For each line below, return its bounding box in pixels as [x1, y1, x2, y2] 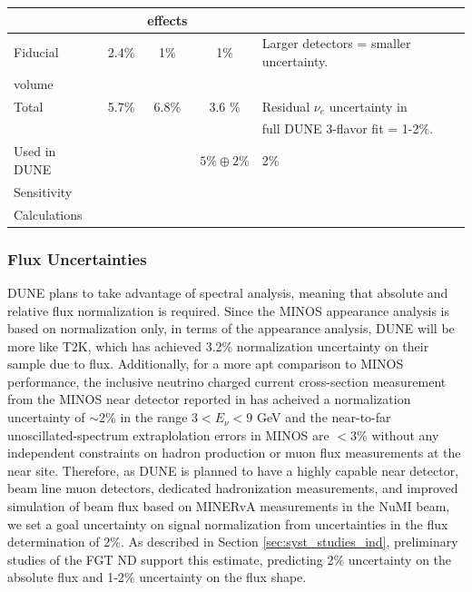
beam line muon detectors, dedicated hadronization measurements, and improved [7, 479, 458, 498]
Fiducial [14, 43, 59, 62]
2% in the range [99, 408, 188, 427]
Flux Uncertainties [7, 247, 147, 270]
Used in [14, 142, 56, 161]
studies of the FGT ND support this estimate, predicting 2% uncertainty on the [7, 549, 452, 568]
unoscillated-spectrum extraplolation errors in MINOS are [7, 425, 329, 444]
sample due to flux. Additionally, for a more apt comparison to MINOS [7, 354, 404, 373]
